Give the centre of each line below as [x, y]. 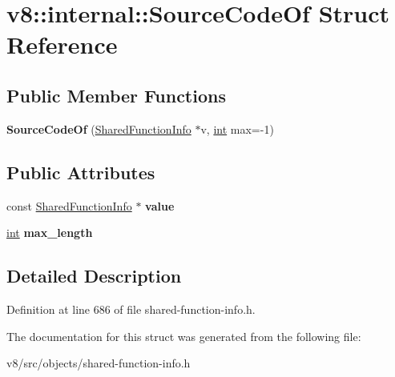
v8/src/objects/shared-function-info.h [99, 363]
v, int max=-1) [237, 128]
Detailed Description [94, 276]
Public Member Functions [116, 95]
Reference [62, 44]
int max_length [50, 233]
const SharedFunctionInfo [69, 205]
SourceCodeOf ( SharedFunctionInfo [99, 128]
